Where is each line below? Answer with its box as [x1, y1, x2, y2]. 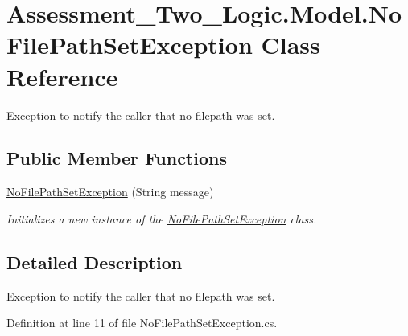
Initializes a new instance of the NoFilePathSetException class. [6, 210, 317, 227]
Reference [6, 59, 118, 92]
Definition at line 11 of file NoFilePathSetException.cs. [6, 314, 278, 331]
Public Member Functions [6, 145, 227, 170]
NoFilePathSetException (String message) [6, 183, 214, 200]
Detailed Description [6, 249, 183, 274]
